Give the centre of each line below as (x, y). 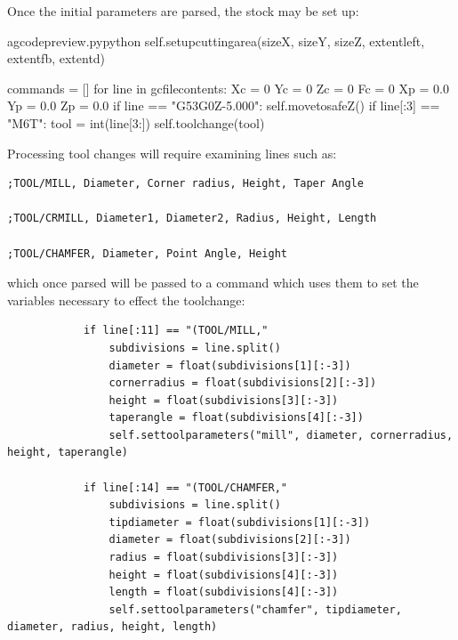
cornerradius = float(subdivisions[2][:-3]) (243, 383)
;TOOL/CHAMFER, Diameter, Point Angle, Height (147, 253)
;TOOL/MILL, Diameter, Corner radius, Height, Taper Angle (185, 184)
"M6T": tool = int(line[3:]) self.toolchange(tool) (136, 122)
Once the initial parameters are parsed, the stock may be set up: (183, 11)
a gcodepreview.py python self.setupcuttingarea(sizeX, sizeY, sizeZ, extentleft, (216, 41)
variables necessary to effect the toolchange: (126, 300)
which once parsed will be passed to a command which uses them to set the (213, 283)
